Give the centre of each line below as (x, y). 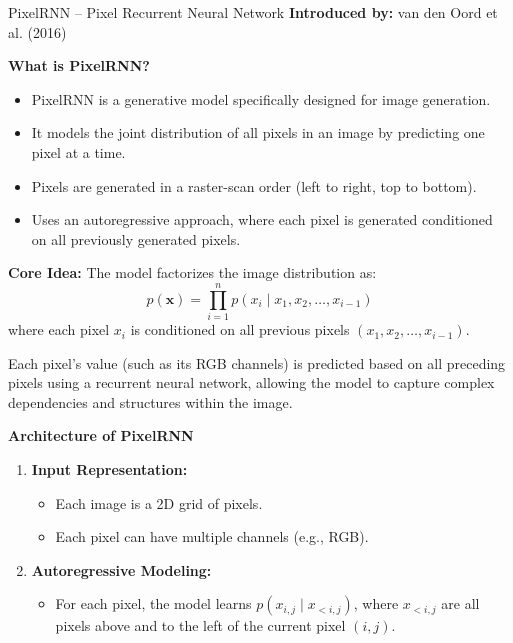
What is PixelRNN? (79, 65)
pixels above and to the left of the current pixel (200, 625)
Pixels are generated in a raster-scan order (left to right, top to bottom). (254, 185)
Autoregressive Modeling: (121, 569)
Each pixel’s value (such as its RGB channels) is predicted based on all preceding (257, 362)
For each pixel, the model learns (153, 603)
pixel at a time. (78, 151)
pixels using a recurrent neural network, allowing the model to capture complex (251, 382)
